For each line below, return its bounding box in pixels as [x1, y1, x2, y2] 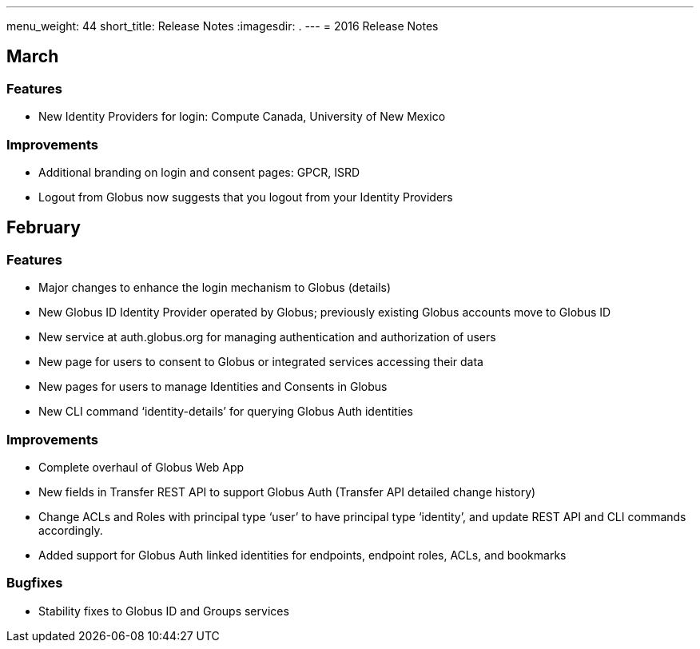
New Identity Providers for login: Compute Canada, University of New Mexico [38, 109, 446, 124]
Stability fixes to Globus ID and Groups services [38, 603, 289, 618]
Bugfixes [6, 575, 63, 591]
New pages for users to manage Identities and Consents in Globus [38, 380, 388, 394]
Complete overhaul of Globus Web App [38, 460, 245, 474]
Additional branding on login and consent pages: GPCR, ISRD [38, 165, 360, 179]
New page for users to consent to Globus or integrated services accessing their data [38, 355, 483, 369]
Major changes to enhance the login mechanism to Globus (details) [38, 281, 392, 295]
